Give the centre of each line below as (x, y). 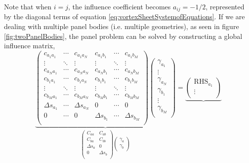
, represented (225, 6)
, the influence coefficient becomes (120, 6)
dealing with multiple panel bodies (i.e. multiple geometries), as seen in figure (122, 26)
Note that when (28, 6)
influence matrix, (30, 46)
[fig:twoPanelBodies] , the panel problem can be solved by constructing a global (123, 36)
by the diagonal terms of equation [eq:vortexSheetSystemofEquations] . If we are (124, 16)
